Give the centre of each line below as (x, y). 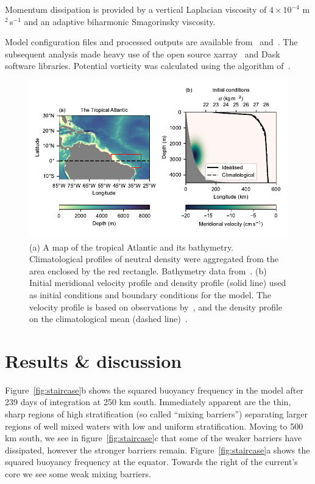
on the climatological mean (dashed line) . (108, 319)
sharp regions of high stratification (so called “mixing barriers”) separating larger (157, 414)
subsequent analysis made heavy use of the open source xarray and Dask (143, 53)
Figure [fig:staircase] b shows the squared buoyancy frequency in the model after (154, 390)
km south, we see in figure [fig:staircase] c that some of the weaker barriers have (154, 438)
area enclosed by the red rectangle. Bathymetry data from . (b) (148, 270)
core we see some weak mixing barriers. (78, 473)
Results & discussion (94, 360)
